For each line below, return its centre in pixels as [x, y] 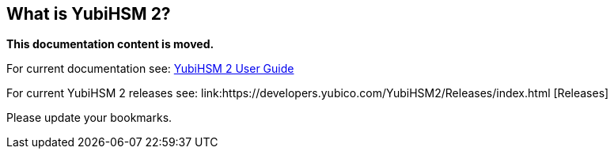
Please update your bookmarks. [89, 118]
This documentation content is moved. [110, 44]
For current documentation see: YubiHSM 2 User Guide [150, 69]
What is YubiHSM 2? [89, 14]
